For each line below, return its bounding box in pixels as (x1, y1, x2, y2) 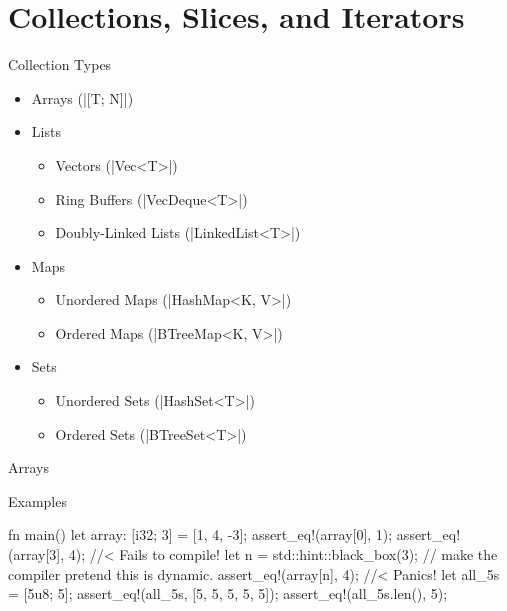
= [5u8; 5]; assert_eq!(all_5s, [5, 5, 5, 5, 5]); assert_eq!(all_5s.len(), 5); (8, 583, 448, 604)
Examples (8, 490, 67, 511)
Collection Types (8, 54, 112, 75)
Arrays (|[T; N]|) (31, 87, 134, 108)
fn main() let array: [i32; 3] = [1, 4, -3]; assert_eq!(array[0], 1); (8, 524, 393, 545)
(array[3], (8, 544, 65, 565)
